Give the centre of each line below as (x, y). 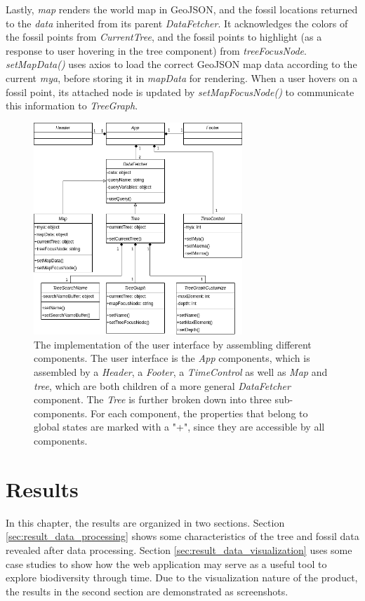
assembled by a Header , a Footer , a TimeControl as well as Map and (181, 372)
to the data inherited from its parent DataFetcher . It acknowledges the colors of (177, 23)
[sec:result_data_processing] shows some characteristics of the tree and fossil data (182, 536)
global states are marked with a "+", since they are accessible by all (179, 427)
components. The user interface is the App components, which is (172, 358)
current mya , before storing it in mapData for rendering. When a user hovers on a (182, 77)
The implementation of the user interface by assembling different (173, 344)
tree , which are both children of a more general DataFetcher (162, 385)
